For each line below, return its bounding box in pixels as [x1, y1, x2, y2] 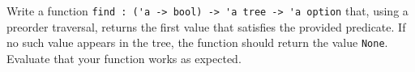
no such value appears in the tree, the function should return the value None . [6, 34, 388, 51]
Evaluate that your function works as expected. [6, 49, 242, 66]
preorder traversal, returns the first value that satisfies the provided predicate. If [6, 18, 406, 35]
